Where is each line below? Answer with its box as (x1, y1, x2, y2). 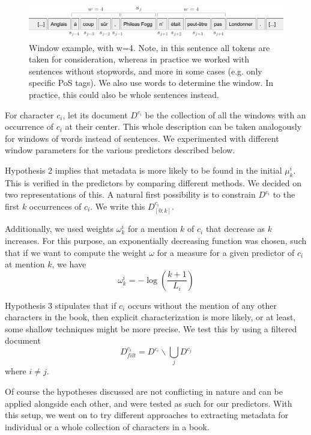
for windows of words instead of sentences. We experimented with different (5, 132, 279, 144)
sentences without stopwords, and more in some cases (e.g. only (29, 64, 262, 77)
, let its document (62, 108, 128, 121)
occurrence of (5, 120, 53, 133)
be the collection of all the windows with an (145, 108, 306, 121)
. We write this (90, 199, 145, 212)
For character (5, 108, 54, 121)
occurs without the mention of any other (127, 299, 277, 311)
